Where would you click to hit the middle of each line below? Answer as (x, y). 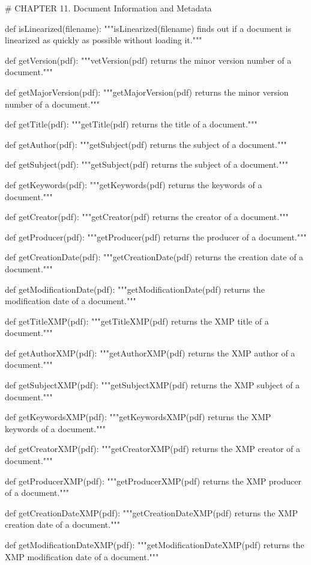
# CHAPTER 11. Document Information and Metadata (108, 8)
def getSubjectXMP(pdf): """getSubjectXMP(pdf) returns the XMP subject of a (152, 385)
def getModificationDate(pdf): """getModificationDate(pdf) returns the (135, 289)
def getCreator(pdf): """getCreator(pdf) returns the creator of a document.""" (147, 217)
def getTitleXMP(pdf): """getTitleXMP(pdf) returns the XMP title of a (137, 321)
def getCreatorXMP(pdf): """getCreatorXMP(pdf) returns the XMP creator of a (152, 449)
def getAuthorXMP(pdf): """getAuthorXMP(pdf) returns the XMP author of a (150, 353)
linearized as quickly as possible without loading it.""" (104, 40)
